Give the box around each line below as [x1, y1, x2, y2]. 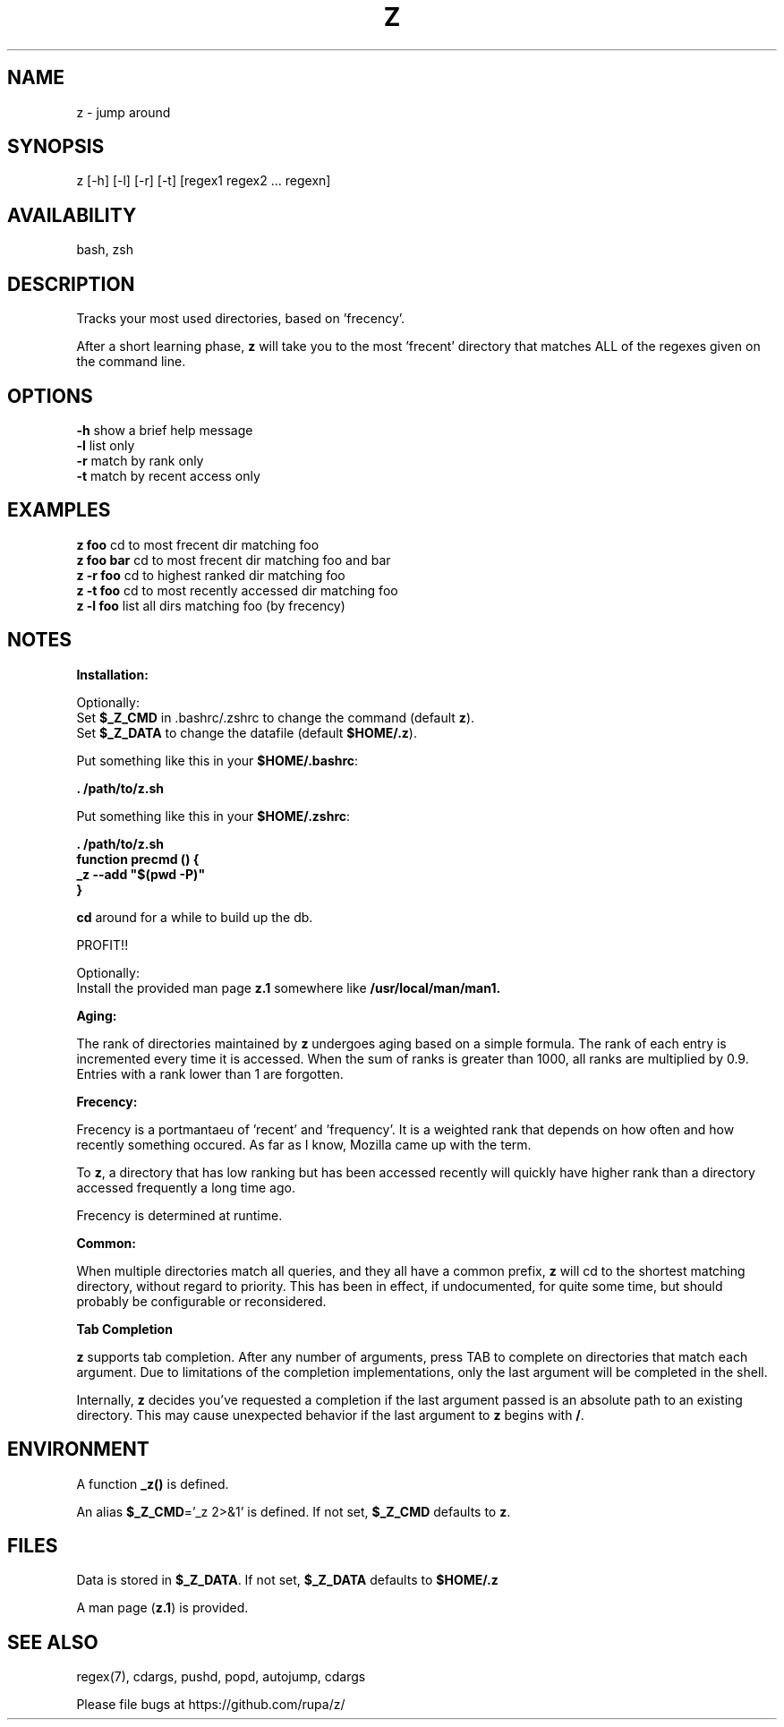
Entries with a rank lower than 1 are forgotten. [76, 1065, 344, 1082]
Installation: [76, 666, 149, 682]
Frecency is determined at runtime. [76, 1207, 283, 1223]
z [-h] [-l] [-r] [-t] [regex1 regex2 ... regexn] [76, 173, 331, 189]
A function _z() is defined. [76, 1475, 229, 1492]
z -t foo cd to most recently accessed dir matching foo [76, 582, 398, 598]
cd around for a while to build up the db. [76, 909, 313, 925]
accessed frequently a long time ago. [76, 1179, 295, 1195]
